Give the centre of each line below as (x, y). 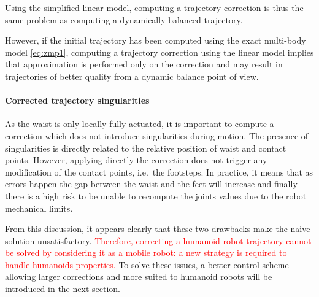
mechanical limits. (39, 208)
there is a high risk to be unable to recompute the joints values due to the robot (156, 195)
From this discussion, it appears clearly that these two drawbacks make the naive (158, 229)
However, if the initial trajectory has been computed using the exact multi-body (156, 40)
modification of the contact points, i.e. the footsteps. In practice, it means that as (159, 172)
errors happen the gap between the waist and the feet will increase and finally (151, 184)
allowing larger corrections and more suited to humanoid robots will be (139, 276)
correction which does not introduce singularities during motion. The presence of (157, 135)
